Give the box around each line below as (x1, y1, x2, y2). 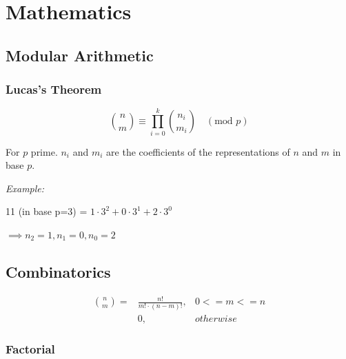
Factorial (6, 340, 55, 358)
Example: (6, 181, 45, 195)
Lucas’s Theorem (6, 81, 102, 98)
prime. (30, 144, 58, 158)
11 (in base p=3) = (6, 204, 88, 218)
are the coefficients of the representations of (106, 144, 290, 158)
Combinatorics (6, 260, 111, 282)
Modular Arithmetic (6, 44, 154, 65)
